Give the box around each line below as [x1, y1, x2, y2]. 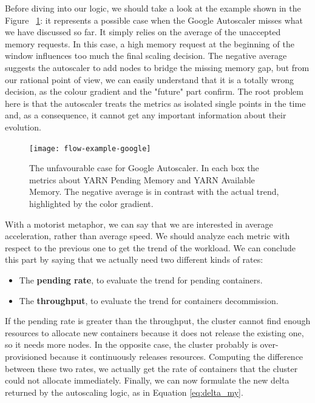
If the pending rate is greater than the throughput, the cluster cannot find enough [5, 314, 311, 327]
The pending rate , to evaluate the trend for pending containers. [19, 273, 263, 286]
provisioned [5, 350, 47, 362]
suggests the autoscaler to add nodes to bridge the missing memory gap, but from [5, 61, 310, 73]
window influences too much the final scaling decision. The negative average [5, 49, 287, 62]
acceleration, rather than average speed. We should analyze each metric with [5, 229, 290, 242]
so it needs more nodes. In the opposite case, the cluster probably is [5, 338, 257, 351]
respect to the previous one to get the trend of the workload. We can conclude [5, 241, 296, 254]
